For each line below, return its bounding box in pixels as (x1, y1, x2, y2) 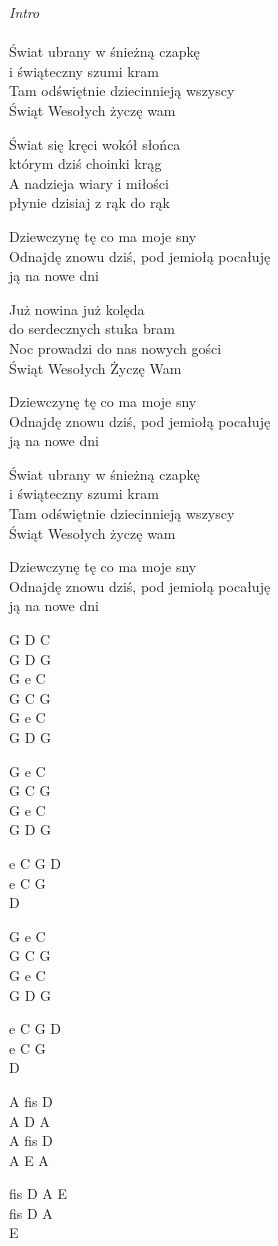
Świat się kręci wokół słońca (9, 133, 181, 154)
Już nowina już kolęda (9, 298, 145, 319)
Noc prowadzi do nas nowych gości (9, 337, 222, 358)
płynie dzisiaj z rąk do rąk (9, 192, 170, 213)
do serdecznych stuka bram (9, 318, 175, 339)
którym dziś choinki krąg (9, 153, 162, 174)
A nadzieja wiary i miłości (9, 172, 169, 193)
